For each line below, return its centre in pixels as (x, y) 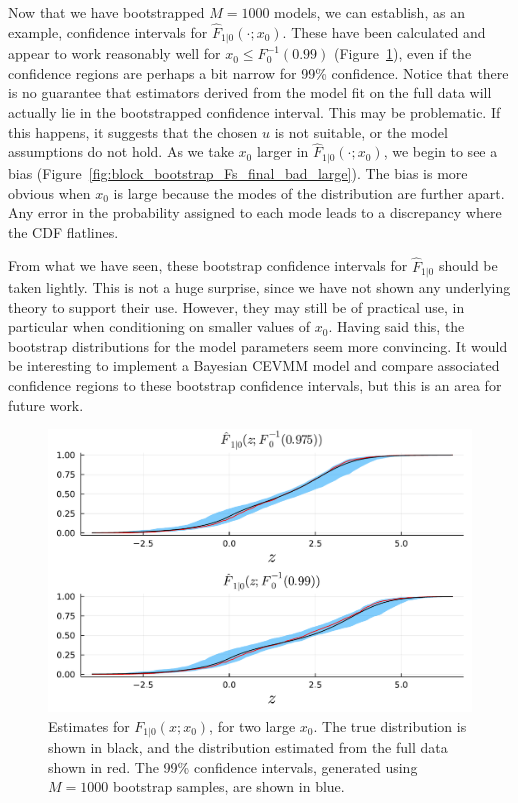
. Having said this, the (396, 326)
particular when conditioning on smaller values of (159, 326)
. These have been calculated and (384, 31)
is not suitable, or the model (361, 131)
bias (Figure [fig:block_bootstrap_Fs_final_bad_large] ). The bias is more (238, 172)
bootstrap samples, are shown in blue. (228, 786)
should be (468, 265)
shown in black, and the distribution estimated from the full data (248, 746)
